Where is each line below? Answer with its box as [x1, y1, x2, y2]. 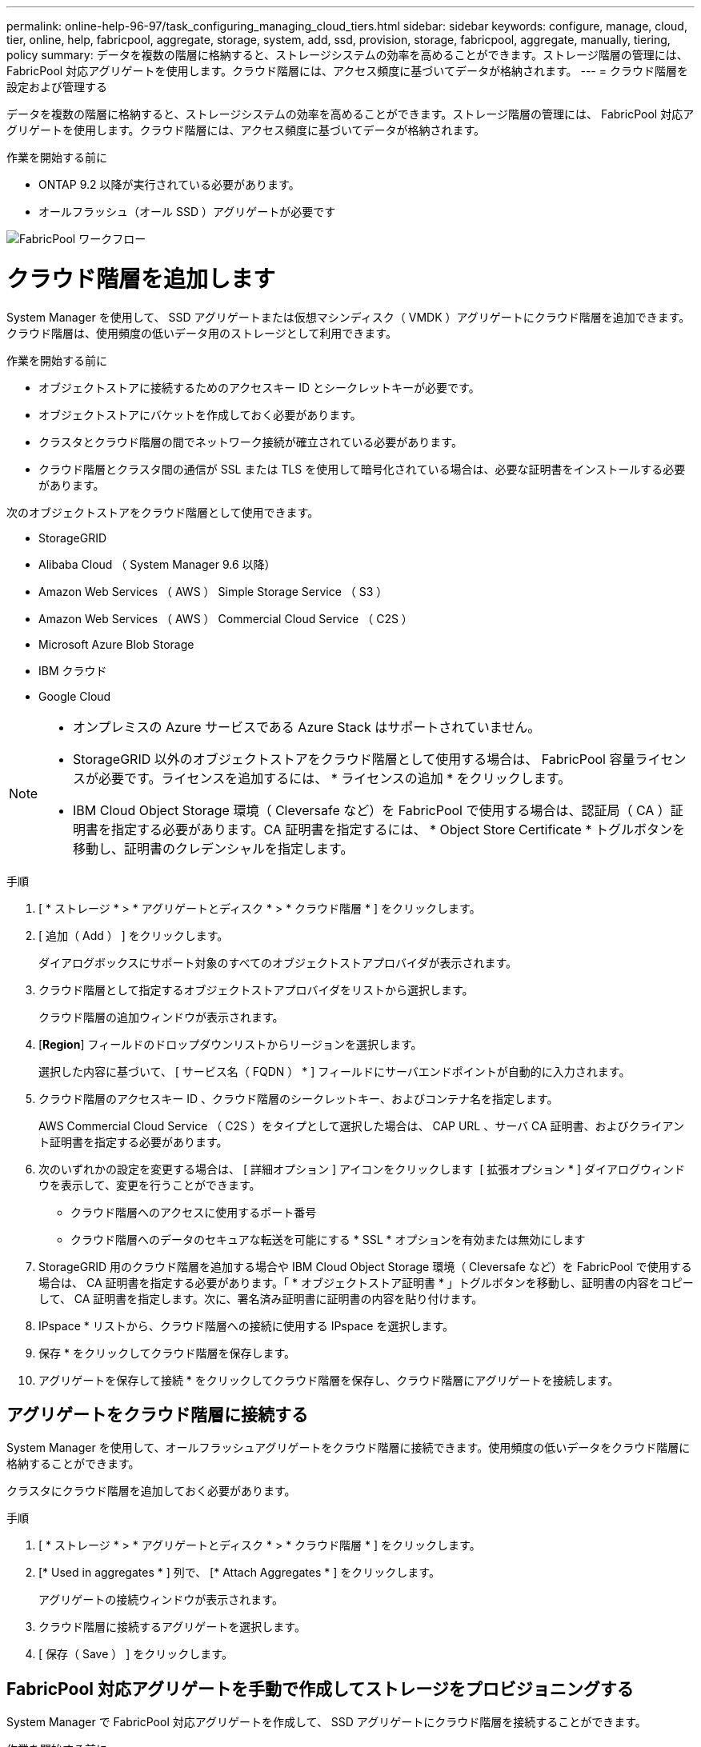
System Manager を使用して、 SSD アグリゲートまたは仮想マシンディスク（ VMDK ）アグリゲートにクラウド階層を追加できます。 [6, 310, 691, 324]
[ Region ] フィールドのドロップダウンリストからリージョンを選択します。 [38, 1037, 423, 1051]
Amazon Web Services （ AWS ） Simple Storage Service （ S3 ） [38, 584, 388, 598]
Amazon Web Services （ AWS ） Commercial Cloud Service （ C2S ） [38, 611, 413, 626]
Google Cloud [38, 689, 111, 703]
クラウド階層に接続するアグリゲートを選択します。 [38, 1620, 306, 1634]
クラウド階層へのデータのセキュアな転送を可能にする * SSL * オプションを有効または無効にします [70, 1232, 586, 1246]
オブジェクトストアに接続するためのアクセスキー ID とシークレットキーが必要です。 [38, 380, 480, 394]
